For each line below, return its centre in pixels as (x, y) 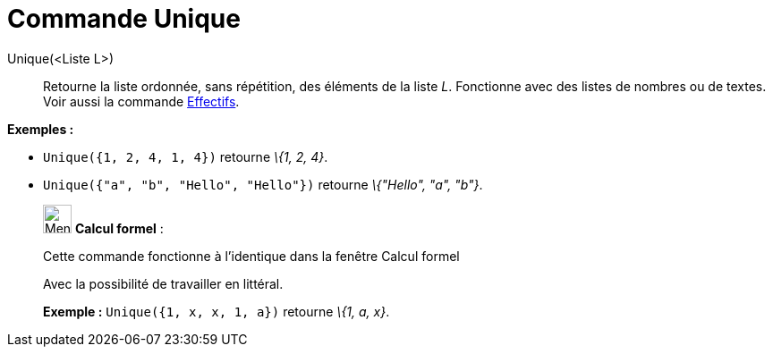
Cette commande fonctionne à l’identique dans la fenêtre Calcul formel (251, 256)
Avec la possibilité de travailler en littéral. (163, 283)
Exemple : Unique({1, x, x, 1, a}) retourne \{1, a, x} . (217, 311)
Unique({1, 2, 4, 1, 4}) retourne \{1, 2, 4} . (186, 156)
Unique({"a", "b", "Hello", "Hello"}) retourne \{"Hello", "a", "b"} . (263, 184)
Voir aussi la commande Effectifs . (141, 101)
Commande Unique (124, 19)
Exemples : (41, 129)
